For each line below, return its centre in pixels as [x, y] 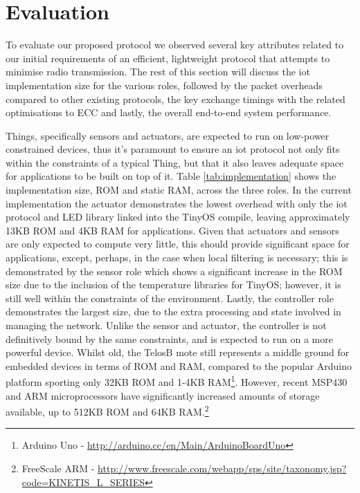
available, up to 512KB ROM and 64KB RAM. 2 [107, 410]
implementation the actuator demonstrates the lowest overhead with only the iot [177, 203]
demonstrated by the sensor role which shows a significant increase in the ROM [174, 271]
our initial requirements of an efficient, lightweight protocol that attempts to [168, 58]
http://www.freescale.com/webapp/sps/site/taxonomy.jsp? [222, 468]
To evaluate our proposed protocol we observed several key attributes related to [175, 45]
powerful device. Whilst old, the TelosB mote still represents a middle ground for [178, 352]
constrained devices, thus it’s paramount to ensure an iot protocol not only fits [173, 149]
